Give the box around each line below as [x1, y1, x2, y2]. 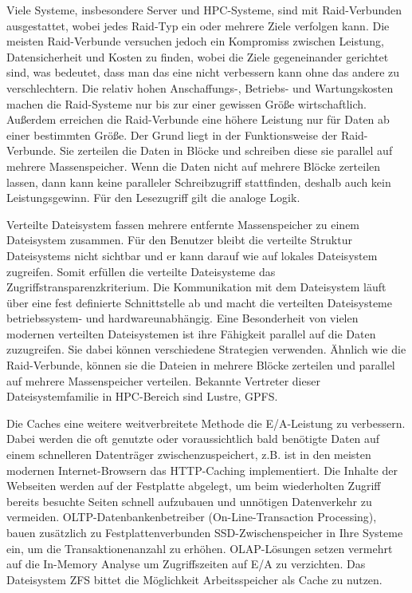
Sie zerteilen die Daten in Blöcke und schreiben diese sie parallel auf [59, 142, 393, 159]
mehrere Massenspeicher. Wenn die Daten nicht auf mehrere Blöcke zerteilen [6, 157, 381, 174]
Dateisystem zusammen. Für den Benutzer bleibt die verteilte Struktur [6, 231, 352, 248]
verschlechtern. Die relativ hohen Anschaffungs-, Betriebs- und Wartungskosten [6, 79, 394, 96]
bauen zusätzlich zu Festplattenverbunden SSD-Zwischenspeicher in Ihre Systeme [6, 524, 403, 540]
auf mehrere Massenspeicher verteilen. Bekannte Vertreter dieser [6, 372, 320, 389]
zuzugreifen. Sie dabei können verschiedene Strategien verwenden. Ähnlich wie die [6, 341, 406, 358]
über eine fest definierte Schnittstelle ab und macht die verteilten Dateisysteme [6, 294, 392, 310]
